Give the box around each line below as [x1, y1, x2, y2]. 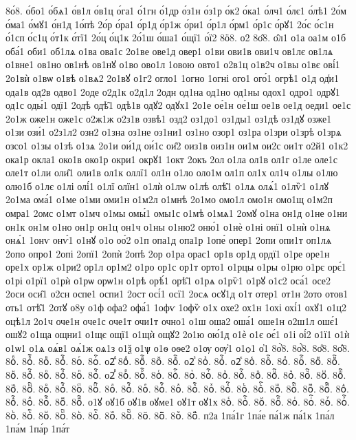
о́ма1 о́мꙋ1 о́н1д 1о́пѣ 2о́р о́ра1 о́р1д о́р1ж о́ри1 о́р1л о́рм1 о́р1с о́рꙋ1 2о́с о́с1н [5, 17, 334, 31]
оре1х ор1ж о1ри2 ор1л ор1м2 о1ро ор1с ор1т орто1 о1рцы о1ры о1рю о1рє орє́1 [5, 260, 346, 274]
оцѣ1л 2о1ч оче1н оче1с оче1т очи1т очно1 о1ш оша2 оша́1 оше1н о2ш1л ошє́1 [5, 313, 339, 328]
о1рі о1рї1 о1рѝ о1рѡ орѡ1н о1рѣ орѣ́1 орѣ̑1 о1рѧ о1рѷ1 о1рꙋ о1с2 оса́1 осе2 [5, 273, 331, 287]
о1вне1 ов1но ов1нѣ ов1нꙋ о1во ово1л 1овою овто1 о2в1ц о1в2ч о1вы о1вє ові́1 [5, 57, 340, 72]
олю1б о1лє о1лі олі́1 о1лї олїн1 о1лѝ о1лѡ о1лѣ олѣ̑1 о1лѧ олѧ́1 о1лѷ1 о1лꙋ [5, 178, 329, 193]
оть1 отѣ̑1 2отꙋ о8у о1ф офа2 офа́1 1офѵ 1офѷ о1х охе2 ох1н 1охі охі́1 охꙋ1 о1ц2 [5, 300, 347, 315]
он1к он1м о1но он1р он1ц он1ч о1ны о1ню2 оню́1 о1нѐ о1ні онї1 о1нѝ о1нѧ [5, 219, 331, 233]
